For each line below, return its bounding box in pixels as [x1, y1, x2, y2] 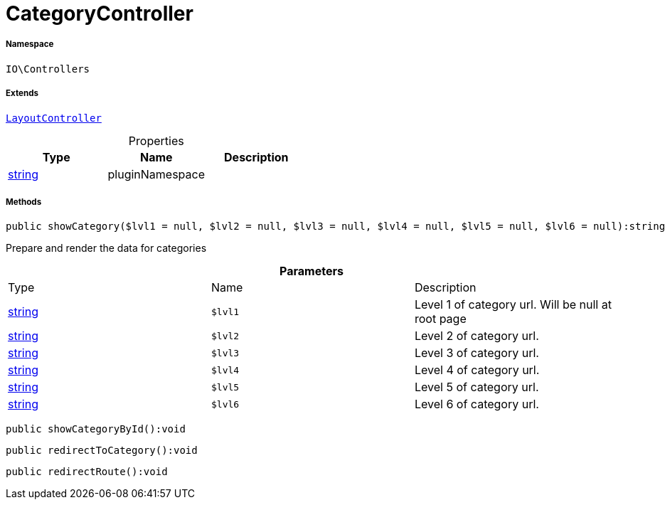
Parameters [280, 264, 344, 279]
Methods [6, 196, 42, 207]
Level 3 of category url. [414, 346, 539, 361]
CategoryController [6, 1, 193, 26]
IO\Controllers [6, 63, 90, 75]
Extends [6, 88, 39, 99]
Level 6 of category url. [414, 397, 539, 412]
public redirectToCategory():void [6, 445, 198, 457]
